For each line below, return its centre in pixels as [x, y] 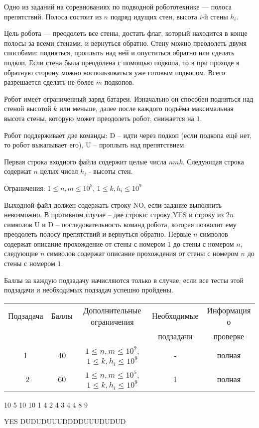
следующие [21, 253]
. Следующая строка [213, 161]
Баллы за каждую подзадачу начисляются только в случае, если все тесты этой [124, 280]
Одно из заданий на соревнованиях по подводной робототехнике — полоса [118, 6]
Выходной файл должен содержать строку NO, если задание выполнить [113, 205]
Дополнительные [112, 310]
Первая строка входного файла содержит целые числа [85, 161]
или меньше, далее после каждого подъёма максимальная [146, 108]
